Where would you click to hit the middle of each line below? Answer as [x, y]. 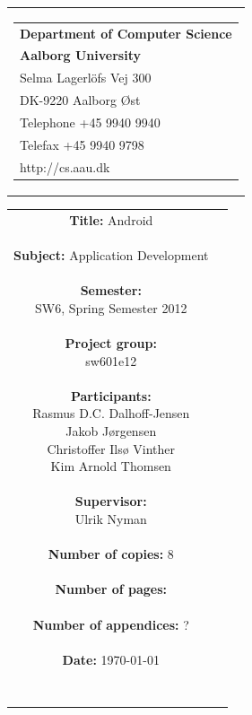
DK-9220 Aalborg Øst [80, 100]
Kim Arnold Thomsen [111, 466]
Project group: [111, 343]
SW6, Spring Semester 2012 [111, 307]
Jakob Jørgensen [111, 431]
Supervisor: [111, 501]
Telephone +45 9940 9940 [90, 122]
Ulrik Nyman [111, 519]
